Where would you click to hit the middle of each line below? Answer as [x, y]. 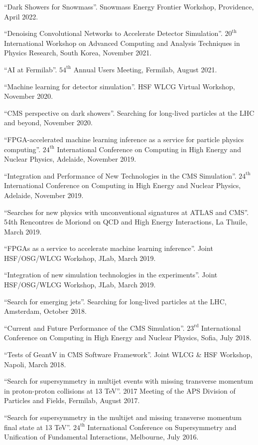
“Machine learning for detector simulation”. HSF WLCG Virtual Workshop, [120, 86]
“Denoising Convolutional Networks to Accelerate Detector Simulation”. [113, 33]
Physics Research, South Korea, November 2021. [78, 53]
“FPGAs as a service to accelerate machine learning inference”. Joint [109, 248]
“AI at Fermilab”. [31, 69]
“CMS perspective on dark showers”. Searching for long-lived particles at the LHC [129, 112]
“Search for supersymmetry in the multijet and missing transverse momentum [123, 417]
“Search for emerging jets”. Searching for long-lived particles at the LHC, [115, 301]
